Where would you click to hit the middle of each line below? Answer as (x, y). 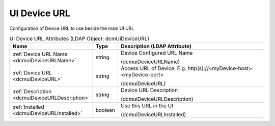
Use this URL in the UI (147, 106)
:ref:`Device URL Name (40, 54)
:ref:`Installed (28, 107)
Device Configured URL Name (157, 53)
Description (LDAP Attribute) (156, 47)
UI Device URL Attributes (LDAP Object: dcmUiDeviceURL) (79, 39)
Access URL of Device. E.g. (154, 68)
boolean (105, 110)
